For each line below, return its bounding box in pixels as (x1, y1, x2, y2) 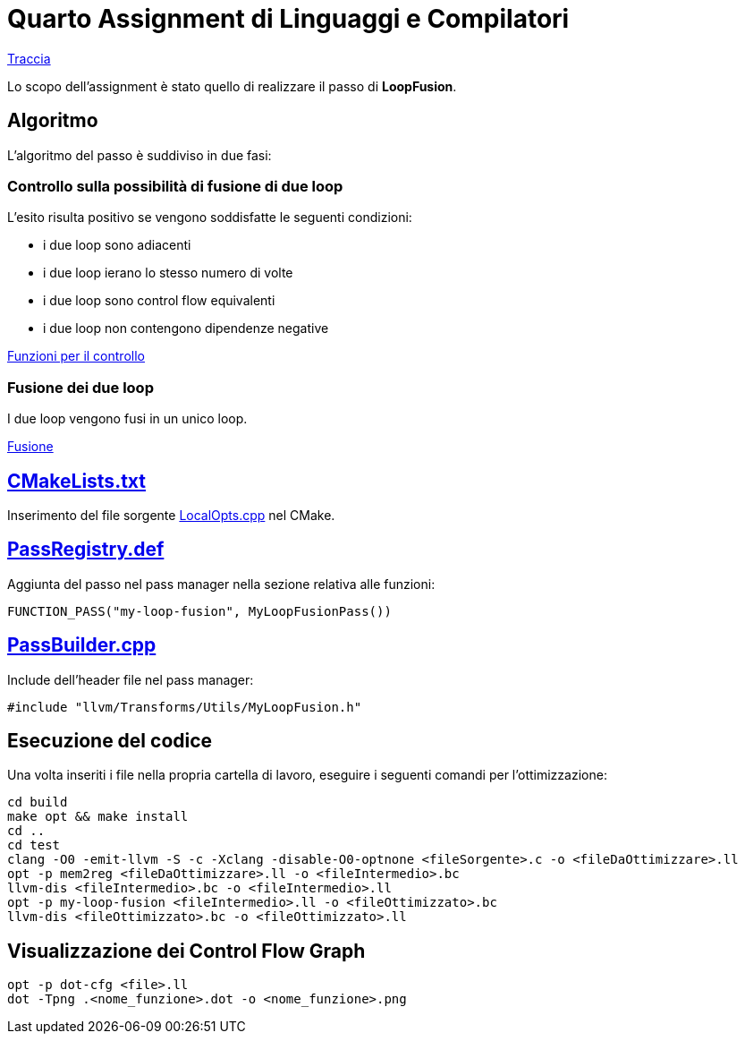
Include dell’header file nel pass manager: (7, 671, 254, 687)
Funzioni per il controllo (7, 348, 145, 364)
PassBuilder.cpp (7, 634, 157, 657)
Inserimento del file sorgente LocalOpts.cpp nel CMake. (7, 507, 335, 523)
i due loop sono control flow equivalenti (43, 293, 275, 309)
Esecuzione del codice (7, 730, 213, 753)
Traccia (7, 50, 51, 66)
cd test (7, 838, 61, 853)
